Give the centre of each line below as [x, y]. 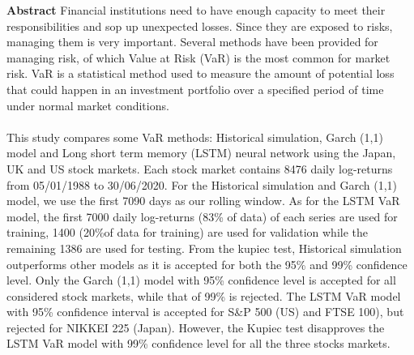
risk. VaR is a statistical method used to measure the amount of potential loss [201, 73]
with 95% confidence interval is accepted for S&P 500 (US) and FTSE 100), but [205, 312]
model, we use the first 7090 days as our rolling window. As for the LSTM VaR [203, 201]
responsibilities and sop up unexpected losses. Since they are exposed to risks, [200, 26]
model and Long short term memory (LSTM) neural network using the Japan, [201, 153]
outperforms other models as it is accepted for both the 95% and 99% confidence [207, 264]
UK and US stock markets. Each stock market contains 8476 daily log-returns [200, 168]
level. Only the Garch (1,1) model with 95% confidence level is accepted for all [201, 280]
